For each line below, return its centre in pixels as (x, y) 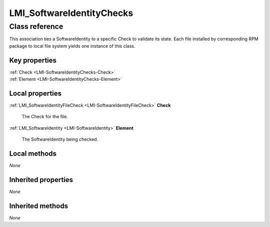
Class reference (36, 26)
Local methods (33, 153)
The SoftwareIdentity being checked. (60, 139)
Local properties (35, 93)
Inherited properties (41, 180)
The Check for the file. (45, 117)
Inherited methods (39, 206)
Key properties (33, 60)
